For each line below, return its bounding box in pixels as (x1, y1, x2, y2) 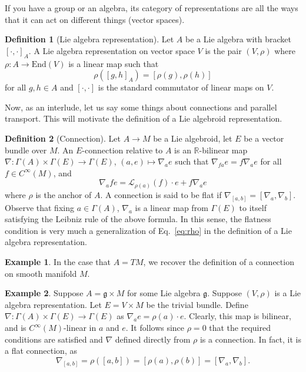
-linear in (63, 321, 97, 334)
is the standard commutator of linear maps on (98, 81, 264, 93)
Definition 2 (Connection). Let (5, 132, 121, 144)
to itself (239, 201, 267, 213)
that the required (209, 321, 271, 334)
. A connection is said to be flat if (100, 188, 222, 200)
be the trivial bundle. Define (146, 298, 248, 310)
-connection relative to (82, 143, 163, 156)
